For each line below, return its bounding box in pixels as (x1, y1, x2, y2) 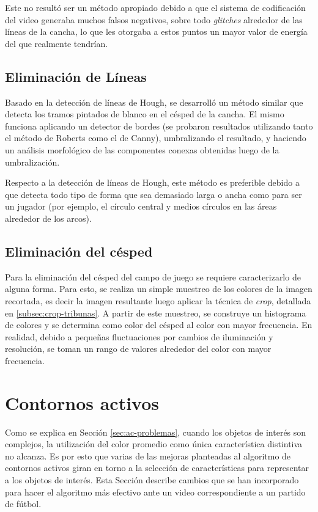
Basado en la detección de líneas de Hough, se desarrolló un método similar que (5, 95, 303, 108)
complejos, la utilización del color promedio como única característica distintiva (5, 437, 303, 450)
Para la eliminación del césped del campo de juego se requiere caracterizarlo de (5, 270, 301, 283)
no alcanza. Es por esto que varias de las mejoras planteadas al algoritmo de (5, 449, 291, 462)
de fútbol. (5, 497, 42, 510)
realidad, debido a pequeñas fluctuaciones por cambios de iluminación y (5, 330, 273, 343)
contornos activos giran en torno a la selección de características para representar (5, 461, 309, 474)
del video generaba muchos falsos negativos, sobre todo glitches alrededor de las (5, 13, 303, 26)
